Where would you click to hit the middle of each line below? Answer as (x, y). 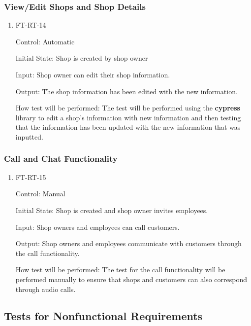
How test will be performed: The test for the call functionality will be (120, 270)
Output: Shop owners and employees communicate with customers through (128, 243)
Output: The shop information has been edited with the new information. (126, 91)
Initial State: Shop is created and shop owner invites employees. (112, 210)
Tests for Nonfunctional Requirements (103, 315)
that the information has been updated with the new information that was (128, 127)
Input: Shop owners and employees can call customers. (97, 227)
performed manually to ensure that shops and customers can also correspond (131, 279)
